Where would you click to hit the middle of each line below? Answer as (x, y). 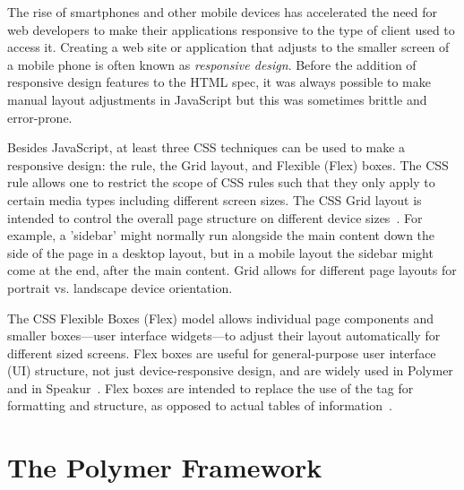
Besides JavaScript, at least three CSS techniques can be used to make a (206, 147)
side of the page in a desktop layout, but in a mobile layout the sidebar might (220, 252)
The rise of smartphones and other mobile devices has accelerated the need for (223, 12)
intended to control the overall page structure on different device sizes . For (215, 217)
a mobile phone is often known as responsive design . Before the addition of (212, 64)
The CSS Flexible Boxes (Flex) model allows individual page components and (221, 318)
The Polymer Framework (165, 467)
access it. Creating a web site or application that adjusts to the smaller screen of (228, 47)
